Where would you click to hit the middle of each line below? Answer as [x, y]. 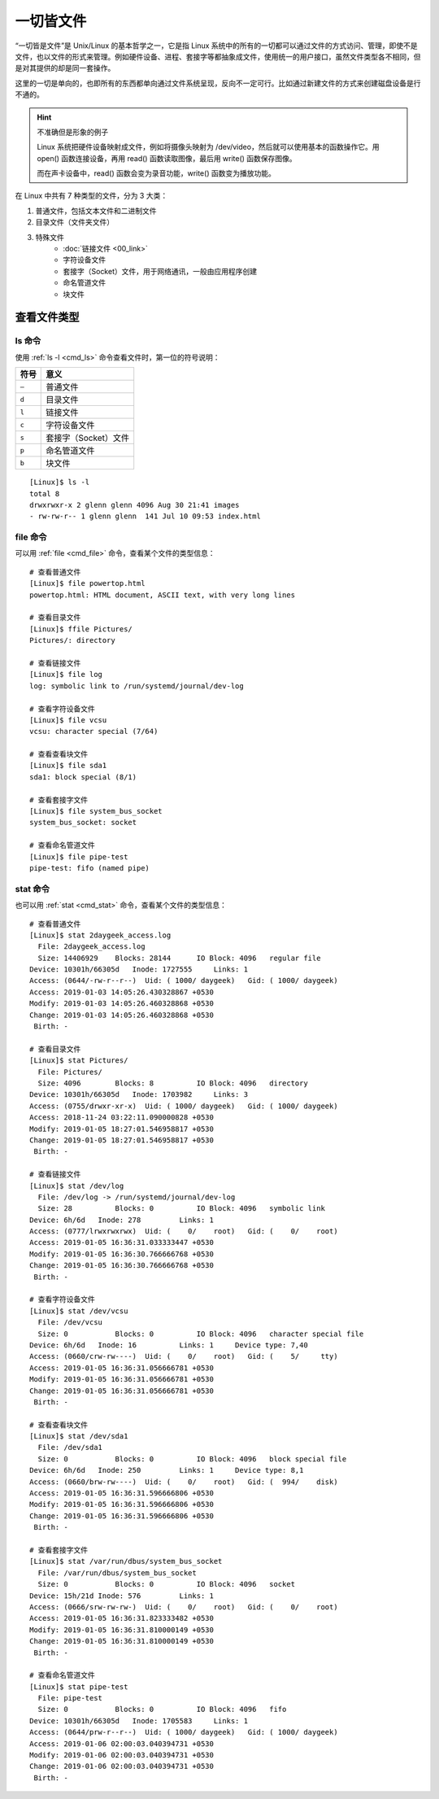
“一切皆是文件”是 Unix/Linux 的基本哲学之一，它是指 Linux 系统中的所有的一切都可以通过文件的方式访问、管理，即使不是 [216, 46]
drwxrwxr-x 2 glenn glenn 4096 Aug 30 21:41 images [135, 505]
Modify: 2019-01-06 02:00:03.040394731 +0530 [122, 1755]
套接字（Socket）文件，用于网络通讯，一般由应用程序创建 [160, 271]
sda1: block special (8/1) [83, 777]
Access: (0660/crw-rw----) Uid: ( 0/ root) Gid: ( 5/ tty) [184, 1356]
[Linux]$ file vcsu [68, 720]
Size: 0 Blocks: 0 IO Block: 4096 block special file [192, 1459]
